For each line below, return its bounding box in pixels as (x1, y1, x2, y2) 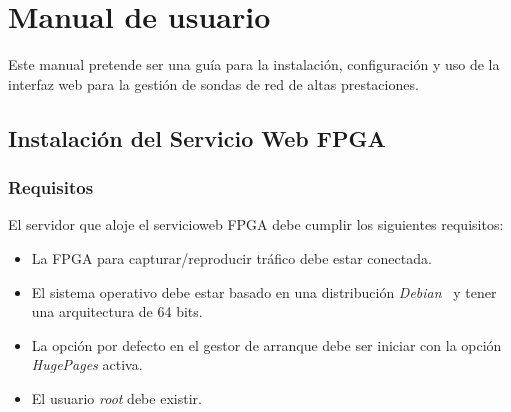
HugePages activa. (31, 354, 143, 375)
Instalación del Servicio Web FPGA (8, 122, 386, 153)
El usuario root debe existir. (31, 387, 202, 408)
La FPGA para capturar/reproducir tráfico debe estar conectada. (31, 247, 432, 268)
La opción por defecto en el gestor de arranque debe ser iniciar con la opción (31, 334, 502, 355)
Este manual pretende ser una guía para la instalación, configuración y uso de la (8, 54, 500, 75)
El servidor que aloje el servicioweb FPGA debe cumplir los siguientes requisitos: (8, 214, 504, 235)
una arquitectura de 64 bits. (31, 301, 203, 322)
